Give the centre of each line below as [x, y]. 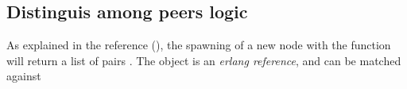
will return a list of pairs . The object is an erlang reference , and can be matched [204, 60]
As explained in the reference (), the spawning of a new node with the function [199, 45]
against [24, 76]
